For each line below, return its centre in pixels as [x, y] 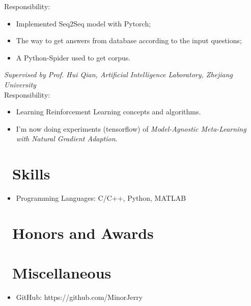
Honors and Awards [83, 233]
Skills [31, 174]
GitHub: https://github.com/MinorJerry [79, 297]
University [20, 84]
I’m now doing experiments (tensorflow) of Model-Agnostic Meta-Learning [131, 128]
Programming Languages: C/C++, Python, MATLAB [101, 198]
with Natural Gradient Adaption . [67, 139]
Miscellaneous [62, 273]
